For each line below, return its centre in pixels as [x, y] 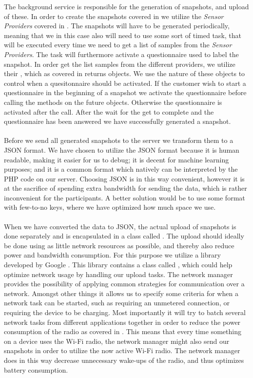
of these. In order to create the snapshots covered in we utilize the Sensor [114, 16]
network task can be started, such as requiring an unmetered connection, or [117, 303]
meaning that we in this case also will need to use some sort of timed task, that [123, 35]
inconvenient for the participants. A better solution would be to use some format [125, 197]
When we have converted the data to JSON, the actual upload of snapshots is [120, 226]
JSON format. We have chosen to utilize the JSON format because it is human [122, 149]
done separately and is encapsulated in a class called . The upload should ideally [124, 236]
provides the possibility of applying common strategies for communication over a [124, 284]
